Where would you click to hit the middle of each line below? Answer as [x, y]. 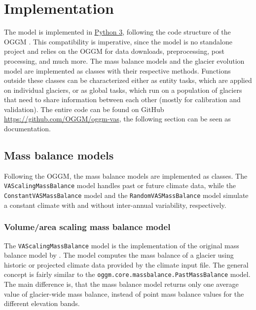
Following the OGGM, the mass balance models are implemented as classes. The [126, 175]
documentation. [27, 129]
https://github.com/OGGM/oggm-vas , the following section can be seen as [117, 119]
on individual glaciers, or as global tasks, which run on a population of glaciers [123, 90]
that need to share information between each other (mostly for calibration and [122, 99]
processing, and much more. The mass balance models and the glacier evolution [124, 60]
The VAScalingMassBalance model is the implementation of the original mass [122, 245]
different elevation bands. [42, 303]
